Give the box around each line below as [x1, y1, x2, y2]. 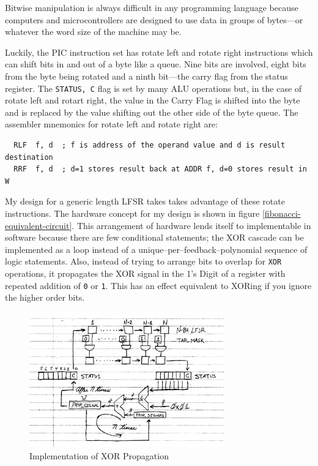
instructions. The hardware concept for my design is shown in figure [5, 206, 260, 219]
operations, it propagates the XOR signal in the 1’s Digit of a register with [5, 267, 286, 279]
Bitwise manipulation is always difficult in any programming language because [5, 1, 298, 13]
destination [5, 152, 53, 162]
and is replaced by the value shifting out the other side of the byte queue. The [5, 105, 298, 118]
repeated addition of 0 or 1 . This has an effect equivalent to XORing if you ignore [5, 279, 312, 291]
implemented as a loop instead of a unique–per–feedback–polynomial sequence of [5, 242, 308, 255]
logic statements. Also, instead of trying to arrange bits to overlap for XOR [5, 255, 282, 268]
